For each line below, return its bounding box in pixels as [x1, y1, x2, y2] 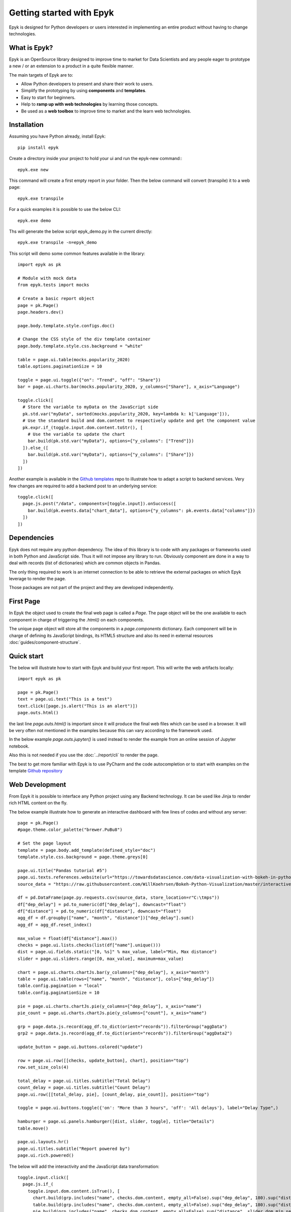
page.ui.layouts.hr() [17, 1139, 69, 1145]
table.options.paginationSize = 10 [17, 364, 102, 369]
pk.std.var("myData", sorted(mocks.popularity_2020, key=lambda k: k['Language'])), [22, 411, 230, 416]
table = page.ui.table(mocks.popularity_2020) [17, 357, 130, 362]
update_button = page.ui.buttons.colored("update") [17, 1044, 143, 1050]
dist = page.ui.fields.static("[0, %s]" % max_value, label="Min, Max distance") [17, 949, 217, 955]
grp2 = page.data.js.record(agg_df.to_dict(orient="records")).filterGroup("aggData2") [17, 1031, 233, 1036]
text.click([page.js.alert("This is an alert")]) [17, 703, 138, 709]
